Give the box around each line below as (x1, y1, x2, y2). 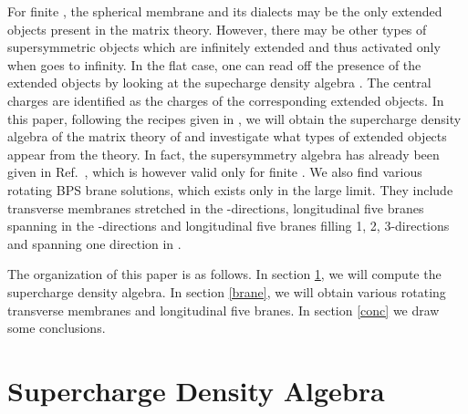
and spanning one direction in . (7, 233, 182, 253)
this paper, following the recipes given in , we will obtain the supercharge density (7, 109, 462, 128)
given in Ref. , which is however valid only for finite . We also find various (7, 162, 422, 181)
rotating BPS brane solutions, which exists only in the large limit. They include (7, 180, 453, 199)
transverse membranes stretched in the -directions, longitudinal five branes (7, 198, 424, 217)
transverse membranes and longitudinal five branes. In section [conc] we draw (7, 300, 440, 319)
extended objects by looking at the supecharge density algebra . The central (7, 73, 432, 92)
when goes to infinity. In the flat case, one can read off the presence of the (7, 55, 421, 74)
